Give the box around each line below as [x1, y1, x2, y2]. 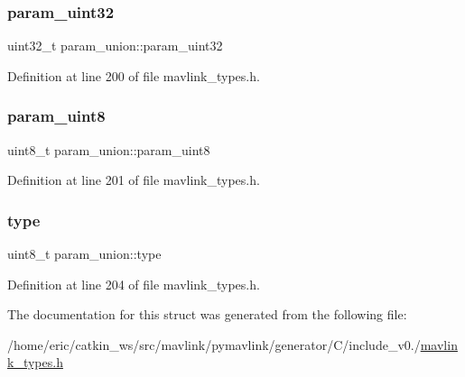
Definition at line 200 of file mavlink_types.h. [7, 66, 260, 85]
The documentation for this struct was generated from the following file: [7, 305, 407, 324]
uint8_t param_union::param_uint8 [7, 140, 210, 159]
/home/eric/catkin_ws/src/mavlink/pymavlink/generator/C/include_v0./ [7, 335, 421, 354]
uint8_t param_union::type [7, 244, 162, 263]
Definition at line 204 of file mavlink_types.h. [7, 274, 260, 293]
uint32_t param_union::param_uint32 [7, 36, 223, 55]
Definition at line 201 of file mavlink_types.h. [7, 170, 260, 189]
